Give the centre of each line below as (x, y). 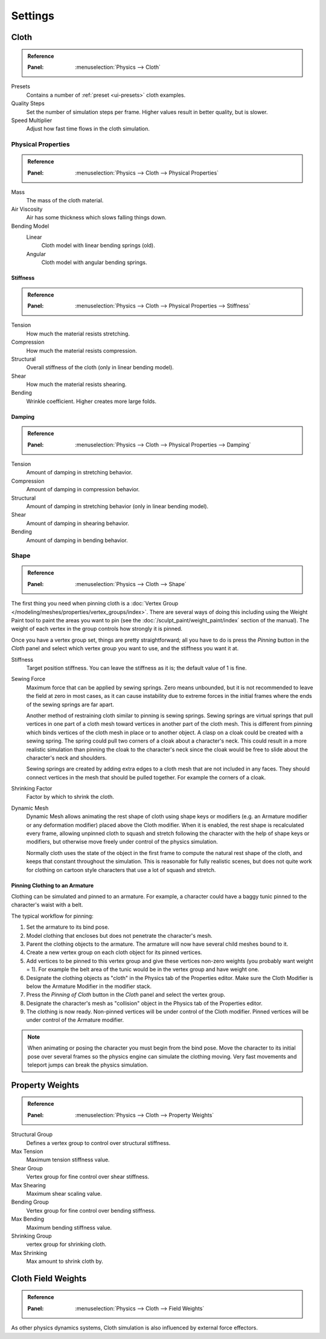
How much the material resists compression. (81, 350)
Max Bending (28, 1219)
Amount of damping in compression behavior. (83, 489)
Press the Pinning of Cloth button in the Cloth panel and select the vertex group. (126, 995)
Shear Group (27, 1168)
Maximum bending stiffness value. (69, 1227)
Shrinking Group (31, 1236)
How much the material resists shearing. (76, 384)
